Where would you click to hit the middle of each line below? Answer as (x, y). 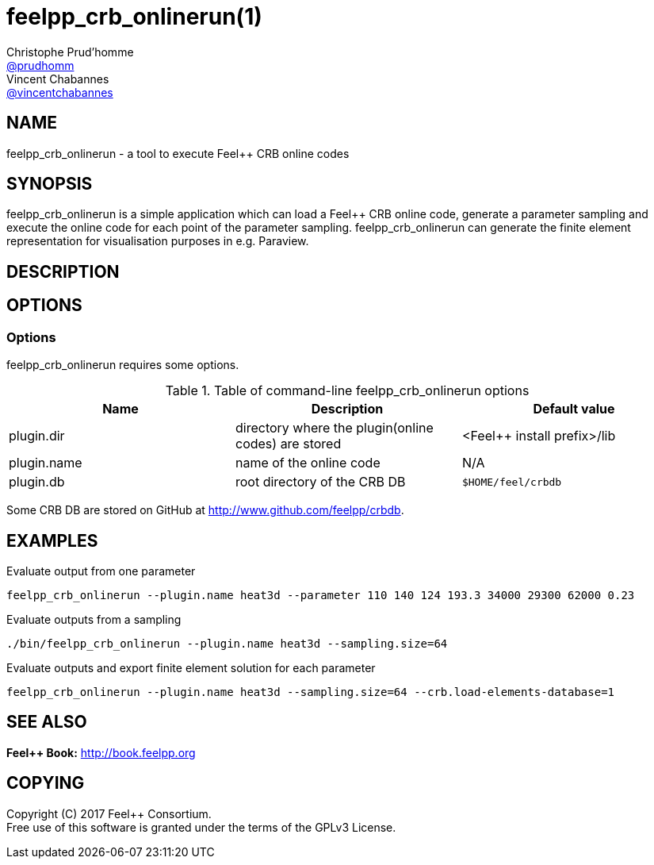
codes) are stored (288, 444)
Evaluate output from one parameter (101, 571)
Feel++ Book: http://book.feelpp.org (101, 752)
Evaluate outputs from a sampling (94, 619)
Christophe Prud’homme (70, 52)
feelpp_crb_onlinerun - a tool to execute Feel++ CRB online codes (178, 153)
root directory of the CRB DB (320, 482)
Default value (574, 409)
